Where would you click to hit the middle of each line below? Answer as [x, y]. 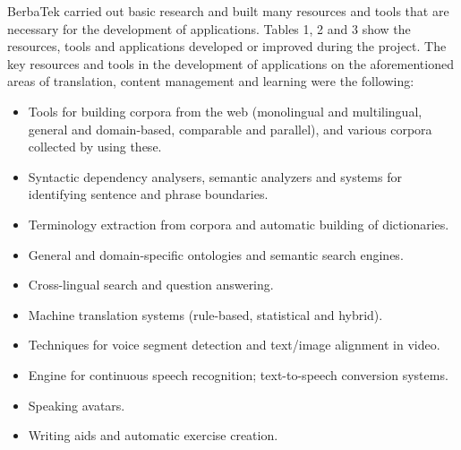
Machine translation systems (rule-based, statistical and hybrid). [205, 314]
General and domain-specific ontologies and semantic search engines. [216, 254]
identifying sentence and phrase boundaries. [148, 194]
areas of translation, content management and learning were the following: [211, 81]
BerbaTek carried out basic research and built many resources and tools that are [228, 11]
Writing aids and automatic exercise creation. [153, 435]
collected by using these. [95, 147]
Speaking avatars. [77, 405]
